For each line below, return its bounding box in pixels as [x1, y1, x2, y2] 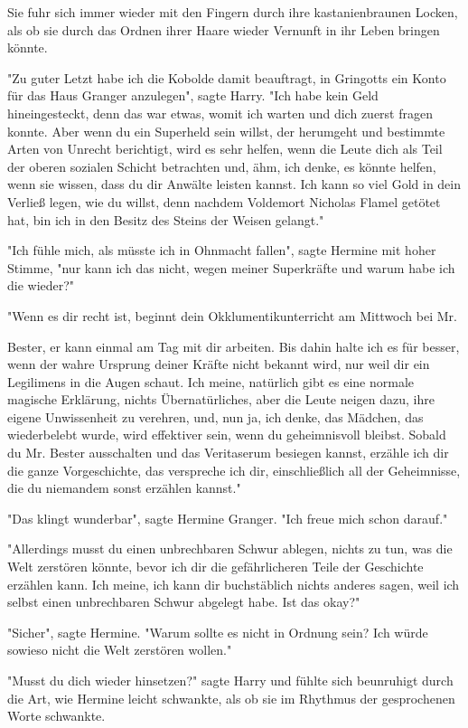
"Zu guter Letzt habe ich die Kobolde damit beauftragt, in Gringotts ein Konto [7, 68, 446, 87]
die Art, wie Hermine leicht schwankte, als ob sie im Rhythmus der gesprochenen [7, 688, 455, 707]
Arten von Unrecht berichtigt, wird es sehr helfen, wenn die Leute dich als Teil [7, 139, 443, 158]
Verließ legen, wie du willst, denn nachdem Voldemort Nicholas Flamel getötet [7, 192, 441, 211]
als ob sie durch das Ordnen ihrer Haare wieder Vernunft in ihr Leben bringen [7, 20, 440, 39]
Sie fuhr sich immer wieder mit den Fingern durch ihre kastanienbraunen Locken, [7, 3, 458, 21]
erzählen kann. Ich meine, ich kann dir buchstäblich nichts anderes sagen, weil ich [7, 574, 460, 593]
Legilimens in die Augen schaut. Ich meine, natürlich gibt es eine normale [7, 372, 415, 391]
